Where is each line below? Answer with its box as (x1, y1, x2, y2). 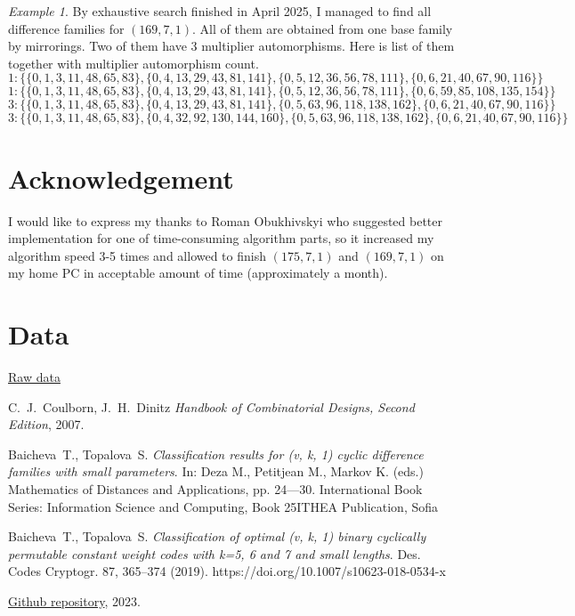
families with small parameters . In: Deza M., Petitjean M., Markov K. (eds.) (8, 462, 424, 481)
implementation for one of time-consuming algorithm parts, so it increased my (8, 229, 434, 247)
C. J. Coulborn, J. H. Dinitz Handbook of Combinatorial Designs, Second (8, 397, 415, 416)
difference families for (8, 19, 125, 37)
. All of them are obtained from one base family (192, 19, 453, 37)
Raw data (8, 368, 61, 385)
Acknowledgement (8, 159, 234, 196)
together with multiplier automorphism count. (8, 53, 259, 72)
